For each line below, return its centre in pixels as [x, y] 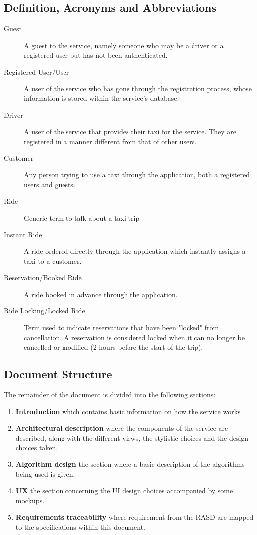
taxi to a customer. [53, 261]
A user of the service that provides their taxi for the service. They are [130, 131]
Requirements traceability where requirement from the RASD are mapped [134, 517]
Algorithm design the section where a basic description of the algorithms [130, 464]
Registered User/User [37, 71]
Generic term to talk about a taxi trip [82, 217]
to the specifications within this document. [80, 527]
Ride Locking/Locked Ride [45, 311]
